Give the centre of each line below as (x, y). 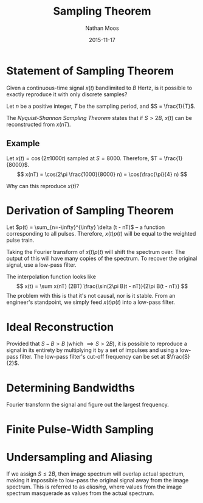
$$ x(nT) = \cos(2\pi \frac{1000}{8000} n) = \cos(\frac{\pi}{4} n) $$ (102, 174)
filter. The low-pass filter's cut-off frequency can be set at (92, 357)
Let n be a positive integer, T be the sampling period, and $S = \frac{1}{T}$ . (101, 106)
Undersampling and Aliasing (80, 457)
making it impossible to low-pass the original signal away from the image (98, 480)
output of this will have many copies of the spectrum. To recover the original (102, 259)
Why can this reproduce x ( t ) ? (43, 186)
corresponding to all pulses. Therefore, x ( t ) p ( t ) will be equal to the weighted (101, 234)
